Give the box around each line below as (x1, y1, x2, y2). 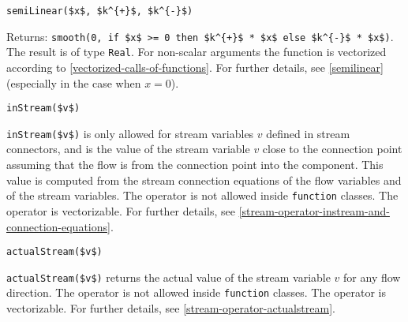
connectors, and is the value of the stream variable (6, 140, 250, 157)
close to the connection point (262, 140, 402, 157)
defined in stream (266, 125, 350, 141)
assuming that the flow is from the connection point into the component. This (6, 156, 384, 173)
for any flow (343, 268, 401, 285)
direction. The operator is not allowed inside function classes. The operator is (6, 284, 387, 301)
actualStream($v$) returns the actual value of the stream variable (6, 268, 331, 285)
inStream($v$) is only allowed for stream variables (6, 125, 254, 141)
